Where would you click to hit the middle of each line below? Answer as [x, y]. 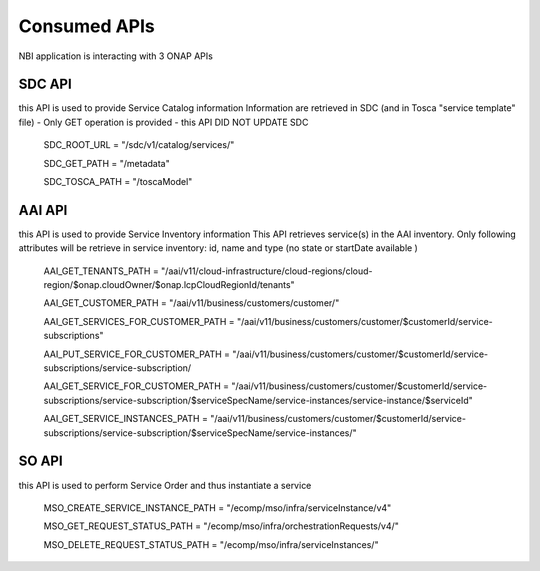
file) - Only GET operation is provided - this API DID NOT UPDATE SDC [163, 122]
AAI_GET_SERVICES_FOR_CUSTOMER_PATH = [139, 321]
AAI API [43, 210]
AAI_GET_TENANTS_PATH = [101, 271]
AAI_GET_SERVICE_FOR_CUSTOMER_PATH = [136, 386]
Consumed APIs [86, 26]
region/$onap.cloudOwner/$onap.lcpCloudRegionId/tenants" [169, 285]
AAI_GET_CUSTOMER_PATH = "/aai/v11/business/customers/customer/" [191, 303]
